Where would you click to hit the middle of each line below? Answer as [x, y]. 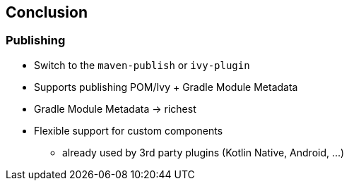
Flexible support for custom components [129, 130]
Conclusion [47, 12]
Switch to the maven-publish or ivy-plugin [142, 65]
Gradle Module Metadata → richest [115, 108]
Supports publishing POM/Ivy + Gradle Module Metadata [166, 87]
